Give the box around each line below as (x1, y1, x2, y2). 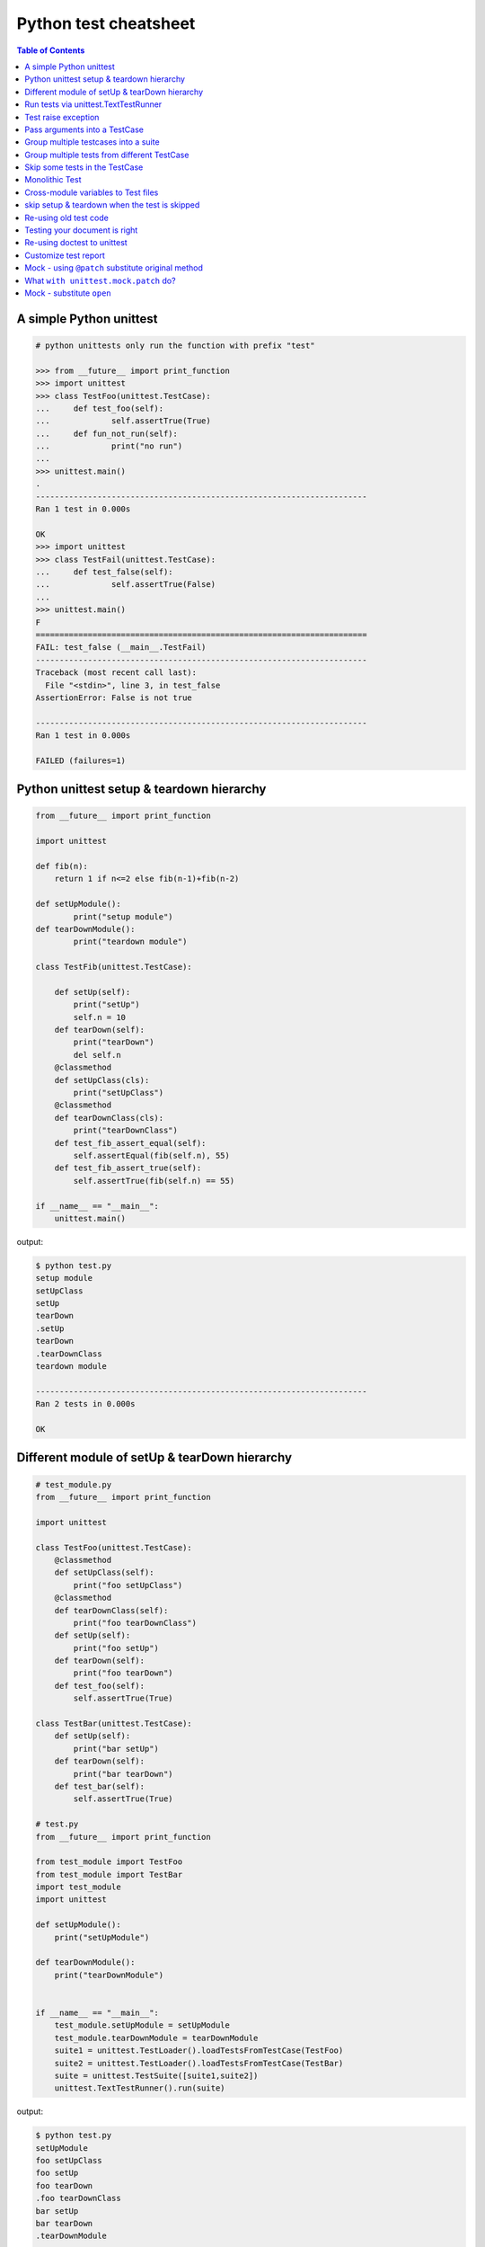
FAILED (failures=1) (35, 755, 126, 766)
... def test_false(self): (35, 567, 174, 577)
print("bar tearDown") (73, 1769, 174, 1779)
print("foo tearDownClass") (73, 1618, 198, 1628)
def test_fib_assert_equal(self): (54, 1138, 207, 1148)
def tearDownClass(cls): (54, 1113, 164, 1123)
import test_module (35, 1882, 121, 1892)
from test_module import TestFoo (35, 1857, 183, 1867)
